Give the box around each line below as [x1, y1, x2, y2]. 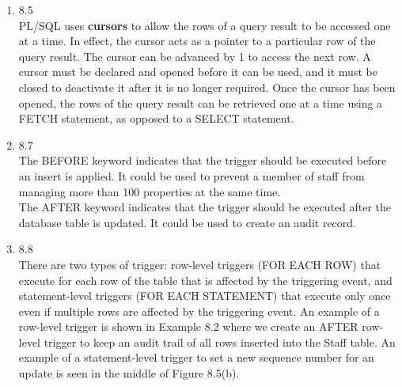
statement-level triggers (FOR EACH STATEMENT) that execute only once [18, 287, 391, 304]
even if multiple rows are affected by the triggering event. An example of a [18, 302, 380, 319]
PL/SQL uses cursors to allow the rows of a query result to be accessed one [18, 17, 391, 33]
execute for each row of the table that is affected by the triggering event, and [18, 271, 393, 288]
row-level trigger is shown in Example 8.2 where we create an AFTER [18, 318, 358, 335]
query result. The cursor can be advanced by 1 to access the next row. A [18, 47, 371, 64]
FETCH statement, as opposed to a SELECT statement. [18, 110, 294, 127]
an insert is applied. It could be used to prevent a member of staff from [18, 167, 365, 184]
